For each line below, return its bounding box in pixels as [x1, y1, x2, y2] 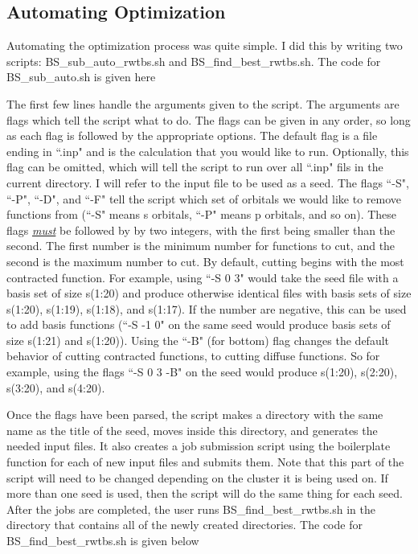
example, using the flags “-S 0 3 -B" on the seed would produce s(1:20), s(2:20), [6, 363, 398, 380]
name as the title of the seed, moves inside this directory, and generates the [6, 421, 378, 438]
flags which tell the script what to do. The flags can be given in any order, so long [6, 111, 411, 128]
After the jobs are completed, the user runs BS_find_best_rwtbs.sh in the [6, 500, 375, 517]
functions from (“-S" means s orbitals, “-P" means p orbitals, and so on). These [6, 206, 397, 223]
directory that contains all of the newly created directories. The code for [6, 516, 363, 533]
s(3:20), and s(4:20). [6, 379, 105, 396]
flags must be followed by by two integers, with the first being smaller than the [6, 221, 395, 238]
